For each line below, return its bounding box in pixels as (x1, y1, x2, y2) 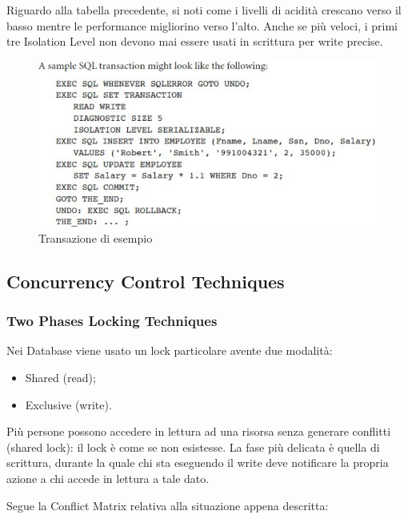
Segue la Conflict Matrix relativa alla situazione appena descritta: (6, 497, 329, 513)
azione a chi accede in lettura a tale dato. (6, 469, 210, 486)
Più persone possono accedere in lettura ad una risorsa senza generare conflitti (6, 423, 391, 440)
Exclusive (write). (25, 396, 112, 412)
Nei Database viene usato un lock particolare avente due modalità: (6, 342, 333, 359)
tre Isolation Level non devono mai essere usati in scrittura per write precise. (6, 33, 383, 50)
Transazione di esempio (38, 229, 153, 246)
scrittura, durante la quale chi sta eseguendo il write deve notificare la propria (6, 454, 389, 471)
